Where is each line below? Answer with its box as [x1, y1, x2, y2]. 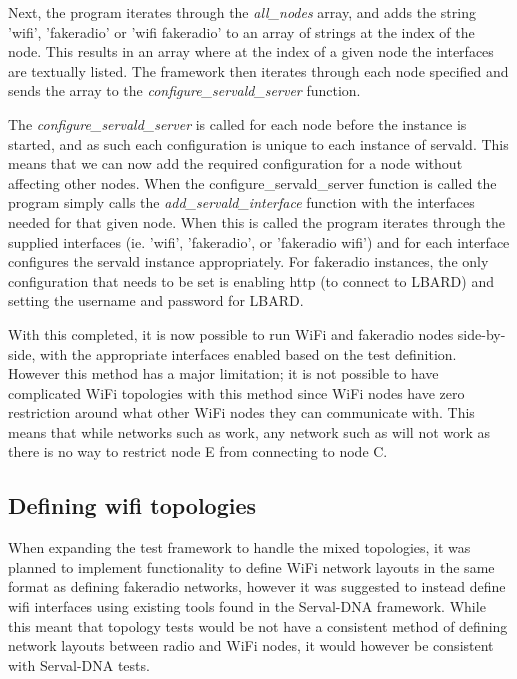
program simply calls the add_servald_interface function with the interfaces [8, 192, 475, 213]
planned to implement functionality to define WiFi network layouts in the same [8, 556, 495, 577]
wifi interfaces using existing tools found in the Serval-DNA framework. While [8, 596, 486, 617]
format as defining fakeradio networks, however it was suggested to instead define [8, 576, 506, 597]
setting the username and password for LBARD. [8, 290, 304, 311]
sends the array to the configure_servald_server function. [8, 80, 361, 101]
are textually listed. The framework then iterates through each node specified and [8, 60, 509, 81]
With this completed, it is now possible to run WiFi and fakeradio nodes [8, 323, 454, 344]
